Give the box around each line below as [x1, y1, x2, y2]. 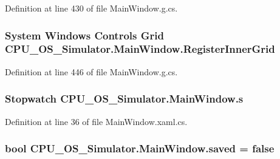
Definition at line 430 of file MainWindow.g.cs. [5, 2, 178, 14]
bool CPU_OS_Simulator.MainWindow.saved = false [5, 141, 275, 156]
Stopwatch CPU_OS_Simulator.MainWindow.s [5, 91, 244, 106]
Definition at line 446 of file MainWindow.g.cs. [5, 65, 178, 78]
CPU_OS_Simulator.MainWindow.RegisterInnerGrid [5, 41, 275, 56]
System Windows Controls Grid [5, 27, 164, 42]
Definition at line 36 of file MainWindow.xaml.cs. [5, 115, 188, 127]
